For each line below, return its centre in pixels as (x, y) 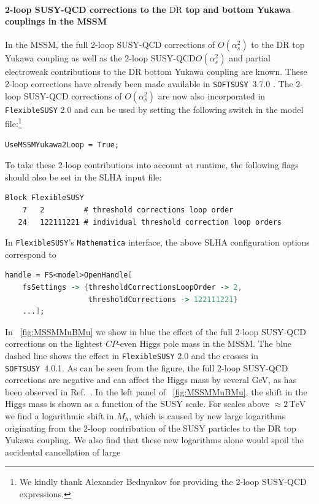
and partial (250, 58)
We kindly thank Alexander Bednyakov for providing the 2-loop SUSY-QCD (163, 482)
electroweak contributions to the (65, 72)
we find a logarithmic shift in (60, 416)
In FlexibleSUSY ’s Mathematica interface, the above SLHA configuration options (157, 242)
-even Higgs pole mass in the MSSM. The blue (204, 343)
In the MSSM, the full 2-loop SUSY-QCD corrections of (110, 45)
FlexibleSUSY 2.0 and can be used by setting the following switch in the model (154, 109)
